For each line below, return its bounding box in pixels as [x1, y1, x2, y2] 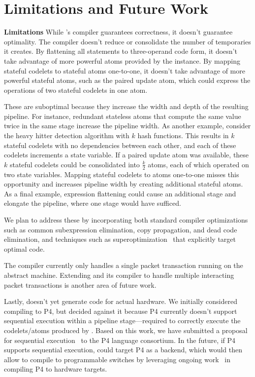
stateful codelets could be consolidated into [9, 159, 140, 169]
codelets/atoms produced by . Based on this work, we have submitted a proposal [4, 325, 248, 335]
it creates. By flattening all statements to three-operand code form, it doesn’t [4, 46, 237, 56]
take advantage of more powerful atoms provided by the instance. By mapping [4, 55, 240, 66]
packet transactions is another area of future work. [4, 279, 157, 290]
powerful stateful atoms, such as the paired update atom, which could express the [4, 75, 251, 85]
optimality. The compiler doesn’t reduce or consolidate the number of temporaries [4, 36, 251, 46]
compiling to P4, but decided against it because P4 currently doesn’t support [4, 305, 237, 316]
